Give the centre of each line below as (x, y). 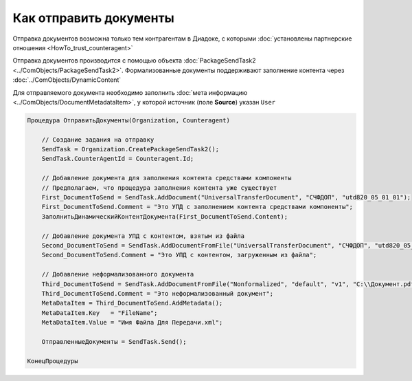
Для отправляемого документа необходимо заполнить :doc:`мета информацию (130, 92)
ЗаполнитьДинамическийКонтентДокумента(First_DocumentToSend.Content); (165, 216)
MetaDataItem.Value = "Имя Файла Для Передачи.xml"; (132, 323)
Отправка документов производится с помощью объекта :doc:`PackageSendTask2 (134, 61)
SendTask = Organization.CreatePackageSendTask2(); (130, 149)
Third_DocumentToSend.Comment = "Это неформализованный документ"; (158, 293)
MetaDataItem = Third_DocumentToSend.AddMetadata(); (132, 303)
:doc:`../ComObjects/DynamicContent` (67, 80)
